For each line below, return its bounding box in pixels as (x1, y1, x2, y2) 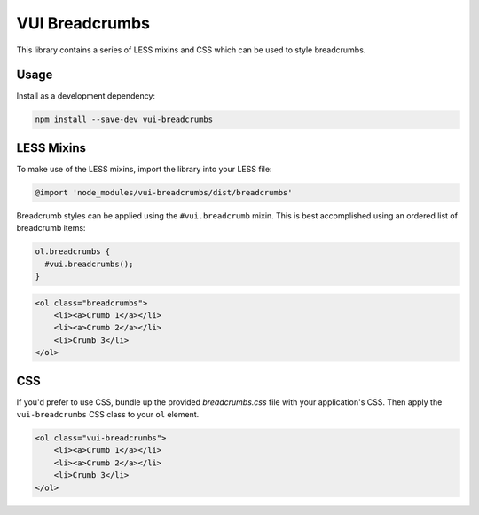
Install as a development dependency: (16, 91, 155, 101)
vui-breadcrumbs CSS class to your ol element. (16, 409, 200, 420)
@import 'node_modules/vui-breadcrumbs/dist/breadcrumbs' (35, 187, 293, 197)
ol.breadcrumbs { (35, 247, 111, 257)
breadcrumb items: (16, 223, 86, 234)
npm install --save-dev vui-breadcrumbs (35, 115, 213, 124)
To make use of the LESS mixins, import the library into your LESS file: (16, 163, 272, 174)
